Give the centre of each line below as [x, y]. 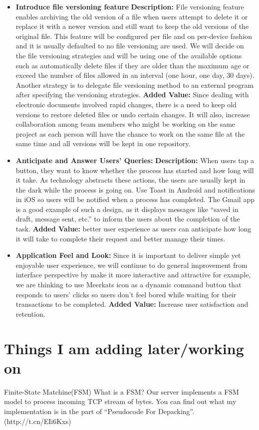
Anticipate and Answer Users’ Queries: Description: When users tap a [135, 160]
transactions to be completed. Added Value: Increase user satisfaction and [132, 304]
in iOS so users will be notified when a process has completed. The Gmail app [135, 199]
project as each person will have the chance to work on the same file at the [130, 133]
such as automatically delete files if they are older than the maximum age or [132, 65]
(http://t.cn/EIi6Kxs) [38, 421]
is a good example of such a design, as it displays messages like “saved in [127, 209]
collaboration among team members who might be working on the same [126, 124]
